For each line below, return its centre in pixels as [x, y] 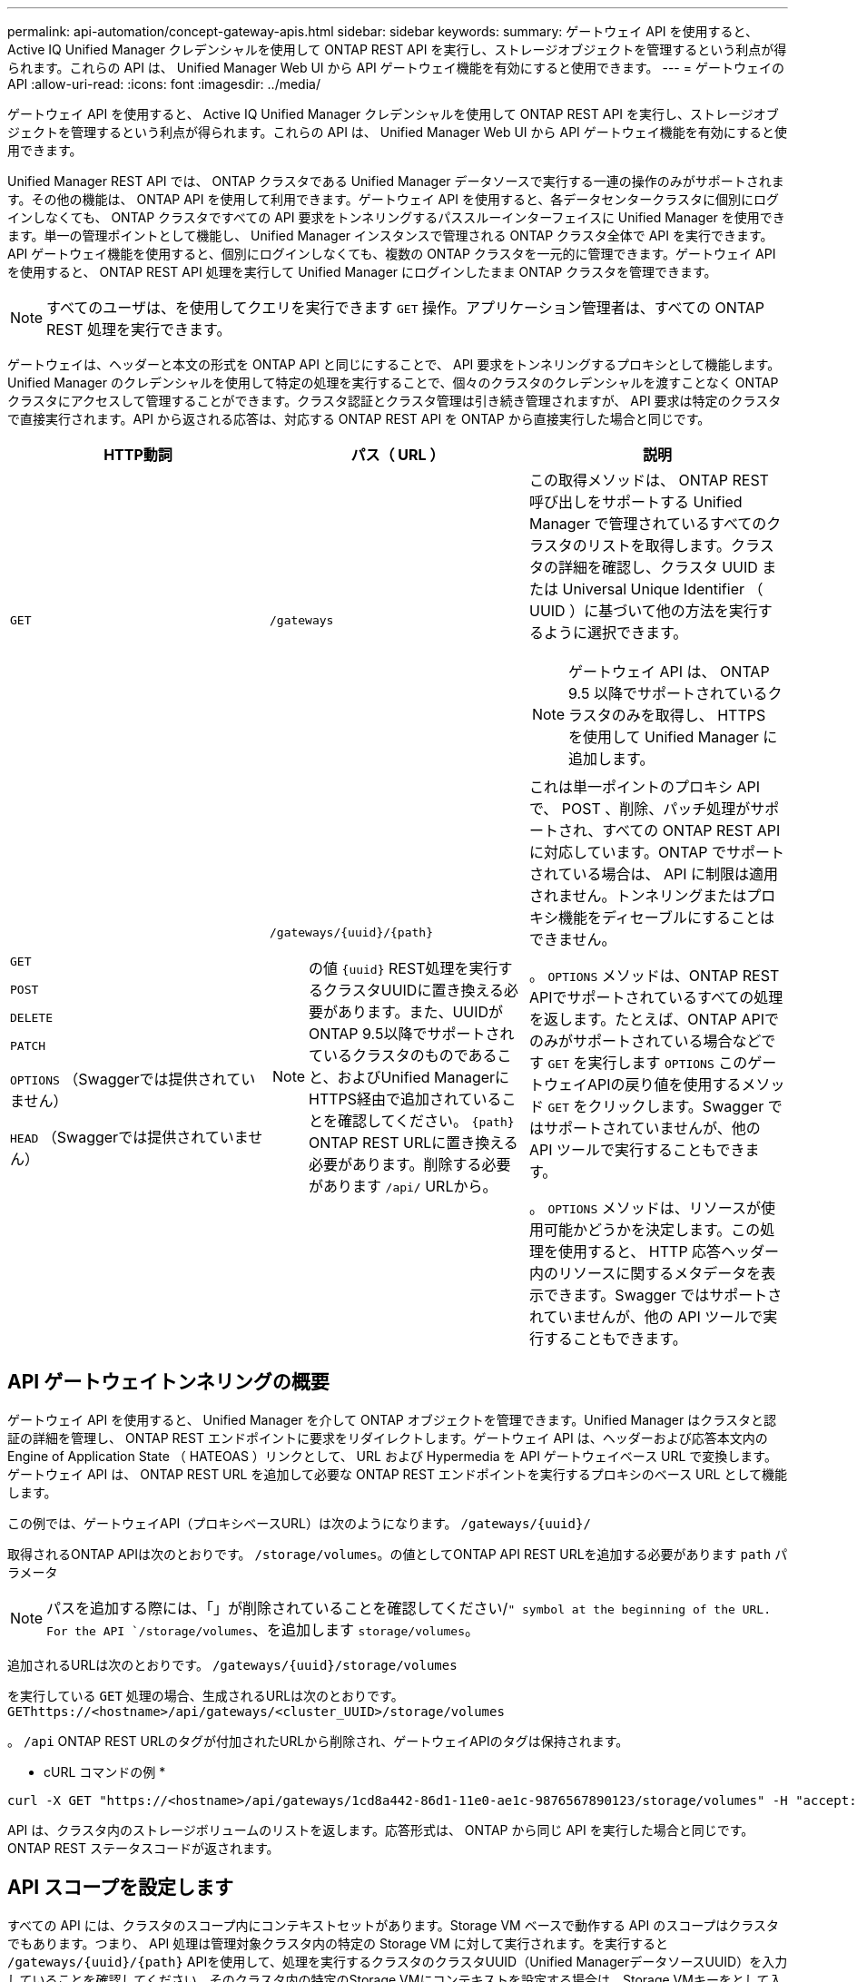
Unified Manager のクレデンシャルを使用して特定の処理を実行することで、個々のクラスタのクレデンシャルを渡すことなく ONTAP [393, 383]
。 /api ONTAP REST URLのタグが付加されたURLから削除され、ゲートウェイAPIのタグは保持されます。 [318, 1741]
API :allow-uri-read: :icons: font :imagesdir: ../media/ [164, 84]
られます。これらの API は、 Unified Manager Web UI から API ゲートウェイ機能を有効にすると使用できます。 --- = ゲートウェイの [396, 68]
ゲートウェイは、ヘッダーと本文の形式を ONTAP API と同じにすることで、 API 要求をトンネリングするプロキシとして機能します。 [394, 364]
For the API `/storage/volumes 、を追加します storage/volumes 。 [263, 1629]
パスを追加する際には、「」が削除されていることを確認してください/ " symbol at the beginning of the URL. [409, 1608]
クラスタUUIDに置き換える [414, 990]
